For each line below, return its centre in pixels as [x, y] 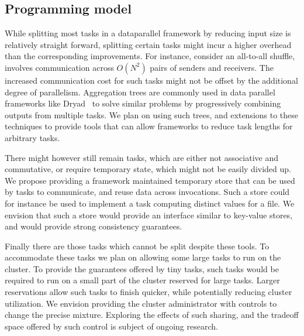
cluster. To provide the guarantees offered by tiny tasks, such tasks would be [142, 268]
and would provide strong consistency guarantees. [94, 226]
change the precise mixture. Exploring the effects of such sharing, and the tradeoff [152, 315]
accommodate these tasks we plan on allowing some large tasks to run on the [143, 257]
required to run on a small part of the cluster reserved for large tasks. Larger [142, 280]
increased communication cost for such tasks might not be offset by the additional [151, 80]
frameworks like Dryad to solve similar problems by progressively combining [143, 103]
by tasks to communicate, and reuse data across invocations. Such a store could [147, 192]
